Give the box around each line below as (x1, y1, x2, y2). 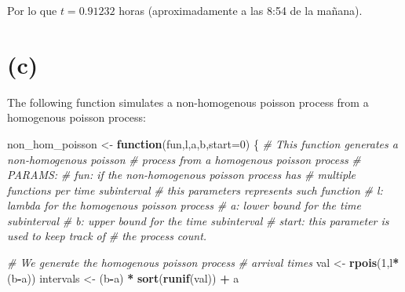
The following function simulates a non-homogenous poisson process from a (7, 93, 369, 110)
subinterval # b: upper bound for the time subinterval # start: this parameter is (7, 212, 389, 228)
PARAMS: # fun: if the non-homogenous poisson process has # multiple (7, 166, 356, 183)
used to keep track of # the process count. (7, 228, 207, 244)
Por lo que (7, 2, 57, 18)
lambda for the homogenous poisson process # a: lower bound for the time (7, 197, 361, 214)
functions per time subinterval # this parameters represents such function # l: (7, 181, 383, 198)
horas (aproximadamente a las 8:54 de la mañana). (119, 2, 363, 18)
